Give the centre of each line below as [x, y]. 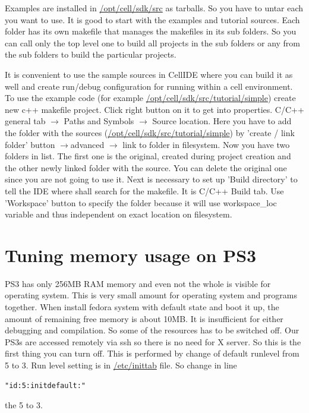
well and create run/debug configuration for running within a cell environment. [149, 86]
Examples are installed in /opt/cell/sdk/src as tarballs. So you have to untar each [154, 8]
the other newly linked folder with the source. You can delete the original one [146, 167]
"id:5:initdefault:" [45, 385]
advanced [87, 144]
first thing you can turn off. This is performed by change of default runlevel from [152, 353]
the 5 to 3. [24, 405]
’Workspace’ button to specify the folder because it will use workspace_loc [141, 202]
